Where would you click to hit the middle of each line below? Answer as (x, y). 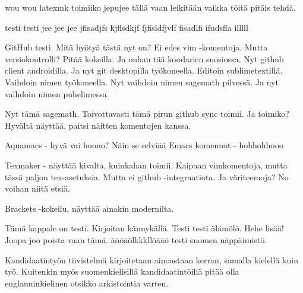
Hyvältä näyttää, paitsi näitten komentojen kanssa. (98, 125)
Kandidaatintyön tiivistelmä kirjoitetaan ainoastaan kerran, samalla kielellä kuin (151, 259)
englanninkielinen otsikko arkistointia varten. (87, 283)
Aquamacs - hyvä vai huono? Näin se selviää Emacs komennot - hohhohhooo (144, 145)
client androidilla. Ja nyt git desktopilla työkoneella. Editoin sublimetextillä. (144, 70)
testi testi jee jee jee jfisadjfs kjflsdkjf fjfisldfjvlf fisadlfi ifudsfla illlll (127, 27)
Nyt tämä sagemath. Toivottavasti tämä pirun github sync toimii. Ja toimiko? (147, 114)
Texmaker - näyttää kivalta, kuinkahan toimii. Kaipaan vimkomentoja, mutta (146, 165)
